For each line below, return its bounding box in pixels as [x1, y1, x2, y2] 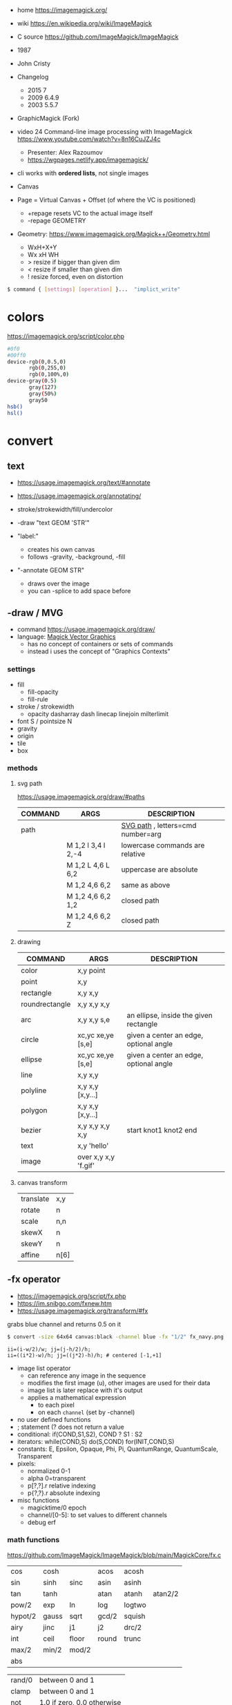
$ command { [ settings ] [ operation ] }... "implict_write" [7, 286, 181, 293]
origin [17, 731, 35, 740]
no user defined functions [17, 1415, 91, 1423]
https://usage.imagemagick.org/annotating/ [17, 492, 142, 500]
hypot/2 [10, 1611, 37, 1621]
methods [7, 763, 38, 773]
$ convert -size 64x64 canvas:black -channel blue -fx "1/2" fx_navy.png [7, 1333, 224, 1340]
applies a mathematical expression [27, 1393, 126, 1401]
